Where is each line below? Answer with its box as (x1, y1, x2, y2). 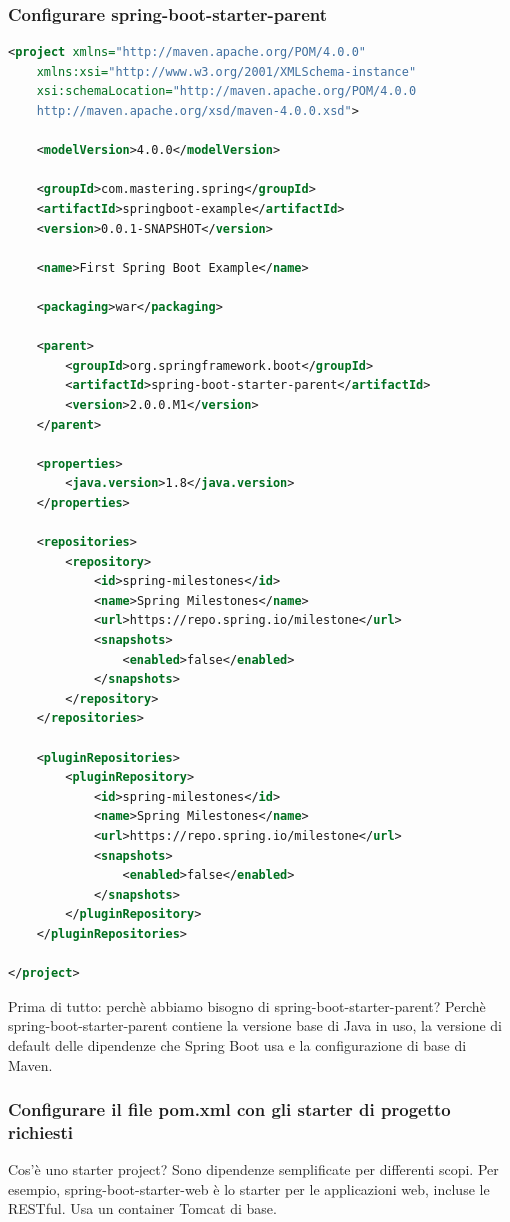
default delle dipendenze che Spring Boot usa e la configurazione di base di (8, 1034, 467, 1055)
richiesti (8, 1119, 74, 1144)
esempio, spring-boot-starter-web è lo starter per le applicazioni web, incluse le (8, 1178, 490, 1199)
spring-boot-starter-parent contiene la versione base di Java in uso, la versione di (8, 1015, 502, 1036)
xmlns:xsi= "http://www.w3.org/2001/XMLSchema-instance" (36, 64, 417, 79)
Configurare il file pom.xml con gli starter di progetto (8, 1097, 451, 1122)
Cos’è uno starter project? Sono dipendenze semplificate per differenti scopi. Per (8, 1159, 499, 1180)
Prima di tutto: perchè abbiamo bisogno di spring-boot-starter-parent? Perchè (8, 995, 486, 1016)
